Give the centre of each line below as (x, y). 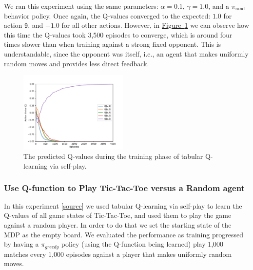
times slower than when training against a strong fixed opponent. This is (113, 44)
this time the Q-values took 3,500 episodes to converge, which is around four (118, 34)
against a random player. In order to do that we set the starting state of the (118, 225)
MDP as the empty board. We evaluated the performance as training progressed (124, 234)
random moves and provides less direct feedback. (77, 63)
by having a (21, 244)
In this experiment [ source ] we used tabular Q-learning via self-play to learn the (123, 205)
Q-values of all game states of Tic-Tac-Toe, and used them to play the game (118, 215)
